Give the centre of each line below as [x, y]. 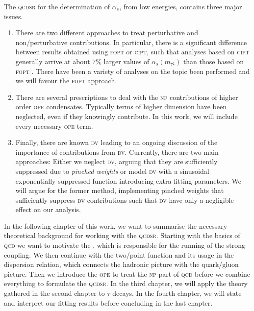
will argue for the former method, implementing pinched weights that [120, 190]
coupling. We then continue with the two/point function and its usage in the [119, 254]
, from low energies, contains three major [181, 6]
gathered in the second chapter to [54, 293]
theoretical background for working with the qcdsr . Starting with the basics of [122, 235]
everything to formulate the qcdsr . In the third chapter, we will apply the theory [126, 283]
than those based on [213, 61]
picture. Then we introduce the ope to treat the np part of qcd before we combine [127, 274]
